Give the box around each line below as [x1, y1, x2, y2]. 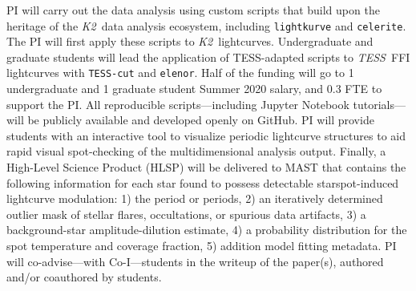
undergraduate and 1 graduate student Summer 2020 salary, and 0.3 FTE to [6, 80, 382, 97]
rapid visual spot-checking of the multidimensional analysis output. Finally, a [6, 143, 386, 160]
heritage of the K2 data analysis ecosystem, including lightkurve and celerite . [6, 17, 406, 34]
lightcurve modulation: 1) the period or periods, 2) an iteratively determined [6, 190, 383, 207]
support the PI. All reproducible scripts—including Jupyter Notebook [6, 95, 349, 112]
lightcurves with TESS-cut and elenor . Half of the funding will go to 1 [6, 64, 354, 81]
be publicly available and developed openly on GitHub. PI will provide [27, 111, 374, 128]
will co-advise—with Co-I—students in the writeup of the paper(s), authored [6, 253, 384, 269]
